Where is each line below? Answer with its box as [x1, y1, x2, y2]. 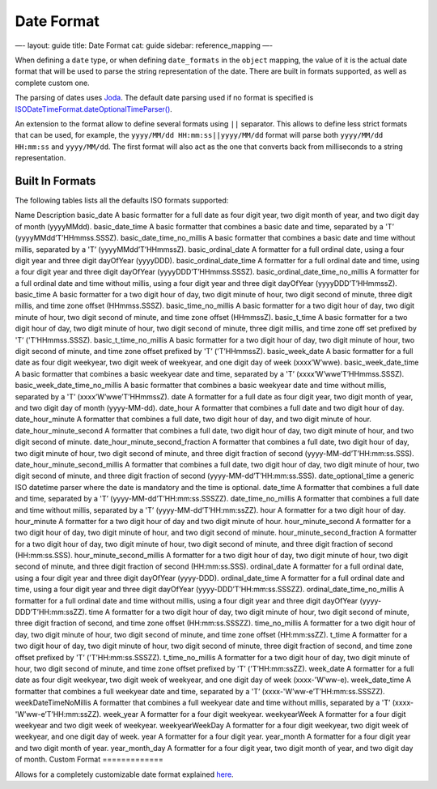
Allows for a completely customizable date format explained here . [15, 770, 234, 779]
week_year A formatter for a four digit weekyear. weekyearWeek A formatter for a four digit [103, 709, 406, 719]
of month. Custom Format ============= [15, 754, 163, 765]
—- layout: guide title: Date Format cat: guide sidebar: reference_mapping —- [15, 41, 274, 50]
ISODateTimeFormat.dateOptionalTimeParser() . [15, 104, 173, 113]
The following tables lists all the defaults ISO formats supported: [15, 195, 229, 205]
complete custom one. [15, 78, 90, 87]
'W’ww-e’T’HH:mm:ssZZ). [15, 709, 102, 719]
